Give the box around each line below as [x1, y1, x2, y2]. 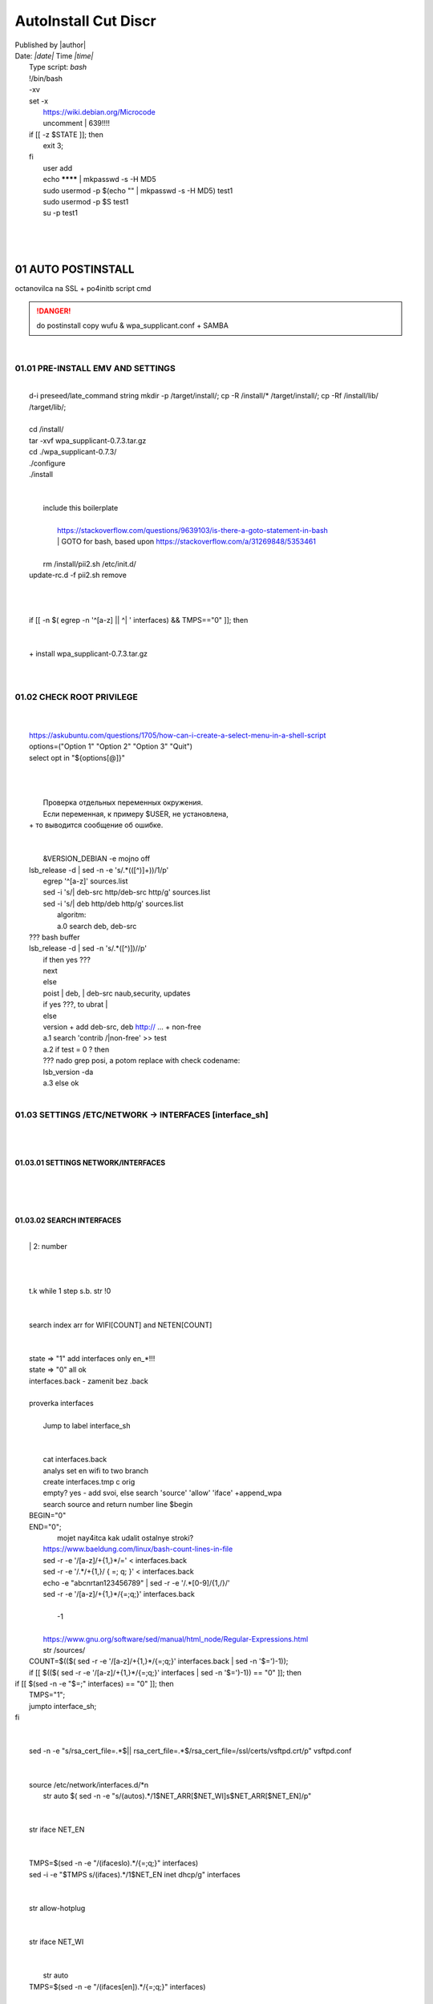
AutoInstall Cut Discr [14, 12, 156, 30]
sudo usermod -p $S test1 [42, 197, 129, 207]
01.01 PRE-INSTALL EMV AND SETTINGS [14, 363, 176, 374]
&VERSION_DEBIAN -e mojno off [42, 854, 151, 863]
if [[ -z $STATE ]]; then [29, 129, 104, 139]
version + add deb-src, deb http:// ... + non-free [42, 1022, 202, 1032]
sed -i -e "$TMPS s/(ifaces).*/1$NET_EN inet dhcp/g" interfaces [29, 1869, 241, 1879]
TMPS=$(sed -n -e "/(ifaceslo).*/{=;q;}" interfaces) [29, 1858, 199, 1868]
